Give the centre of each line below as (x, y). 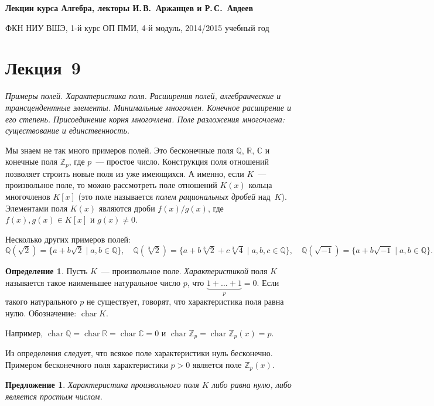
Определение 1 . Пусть (47, 271)
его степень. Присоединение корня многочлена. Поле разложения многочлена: (145, 119)
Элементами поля (37, 208)
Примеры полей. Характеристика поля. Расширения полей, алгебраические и (143, 96)
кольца (260, 185)
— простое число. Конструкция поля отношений (182, 161)
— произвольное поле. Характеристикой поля (184, 271)
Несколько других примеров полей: (68, 239)
